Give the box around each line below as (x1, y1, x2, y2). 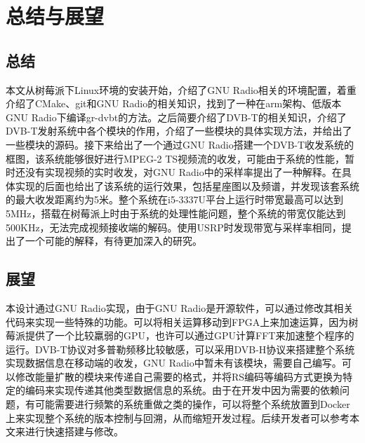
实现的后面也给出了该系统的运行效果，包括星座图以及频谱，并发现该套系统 (15, 178, 359, 193)
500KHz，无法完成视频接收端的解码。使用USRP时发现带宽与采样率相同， (6, 219, 342, 234)
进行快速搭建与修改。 (25, 424, 124, 439)
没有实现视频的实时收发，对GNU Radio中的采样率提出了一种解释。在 (25, 165, 342, 179)
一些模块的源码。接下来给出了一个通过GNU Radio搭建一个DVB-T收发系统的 (6, 137, 354, 151)
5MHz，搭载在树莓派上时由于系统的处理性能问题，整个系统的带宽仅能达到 (6, 205, 346, 220)
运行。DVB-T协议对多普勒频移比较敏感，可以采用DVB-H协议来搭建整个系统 (6, 341, 355, 356)
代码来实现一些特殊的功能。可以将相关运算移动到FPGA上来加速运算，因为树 (6, 314, 359, 329)
